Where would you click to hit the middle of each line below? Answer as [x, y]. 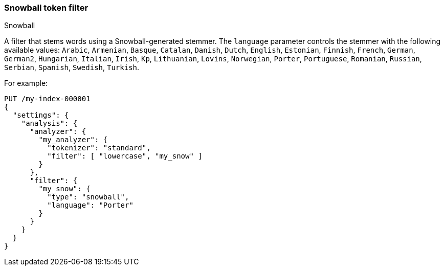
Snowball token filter [46, 8]
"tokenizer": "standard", [99, 148]
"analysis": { [49, 123]
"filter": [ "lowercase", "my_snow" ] [125, 156]
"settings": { [41, 115]
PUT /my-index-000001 [47, 99]
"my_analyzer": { [73, 140]
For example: [26, 83]
